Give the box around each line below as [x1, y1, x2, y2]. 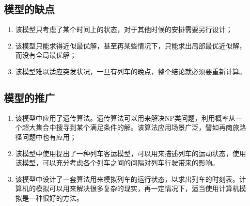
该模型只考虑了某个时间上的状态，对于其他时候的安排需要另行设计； [15, 24, 233, 34]
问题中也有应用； [22, 131, 77, 142]
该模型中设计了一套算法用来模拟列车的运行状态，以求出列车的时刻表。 [15, 174, 239, 184]
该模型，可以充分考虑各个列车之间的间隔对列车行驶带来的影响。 [15, 158, 219, 168]
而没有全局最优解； [15, 50, 77, 60]
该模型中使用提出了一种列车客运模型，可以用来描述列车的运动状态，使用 [15, 148, 246, 158]
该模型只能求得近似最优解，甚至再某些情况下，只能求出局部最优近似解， [15, 40, 246, 50]
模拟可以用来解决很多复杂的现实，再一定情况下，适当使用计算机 [35, 183, 239, 193]
